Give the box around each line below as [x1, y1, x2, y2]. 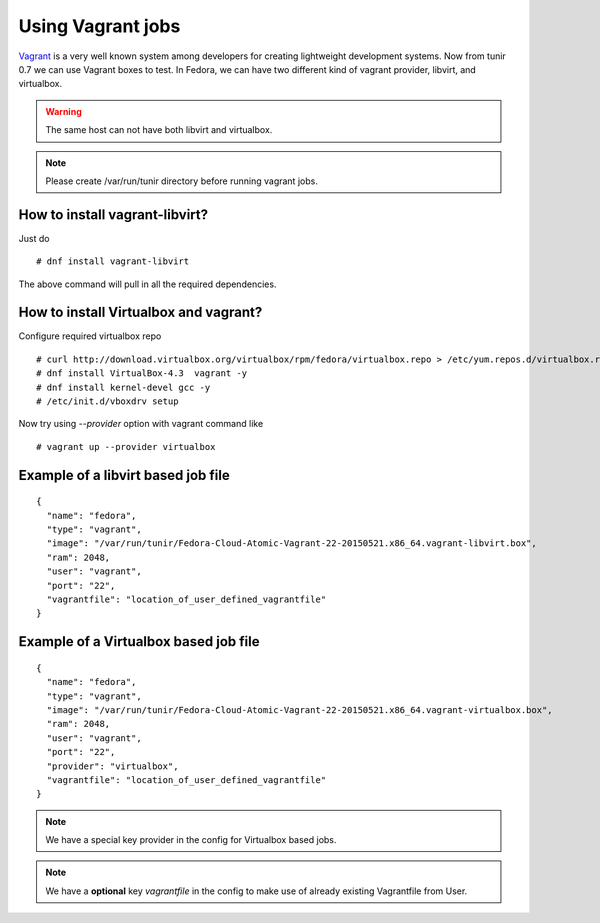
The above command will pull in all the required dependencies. [18, 278, 277, 290]
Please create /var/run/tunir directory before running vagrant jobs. [45, 175, 319, 187]
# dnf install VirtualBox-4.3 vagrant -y [36, 368, 248, 379]
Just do [18, 232, 50, 244]
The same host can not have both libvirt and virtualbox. [45, 124, 273, 136]
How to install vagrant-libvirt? [18, 206, 209, 223]
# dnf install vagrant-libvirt [36, 256, 190, 267]
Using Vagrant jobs [18, 15, 181, 37]
